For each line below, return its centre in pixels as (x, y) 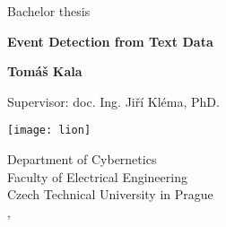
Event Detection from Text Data (110, 41)
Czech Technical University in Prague (110, 194)
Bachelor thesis (49, 11)
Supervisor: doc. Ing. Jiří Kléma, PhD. (113, 101)
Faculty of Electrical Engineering (97, 176)
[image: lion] (49, 131)
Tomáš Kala (45, 71)
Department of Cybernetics (82, 159)
